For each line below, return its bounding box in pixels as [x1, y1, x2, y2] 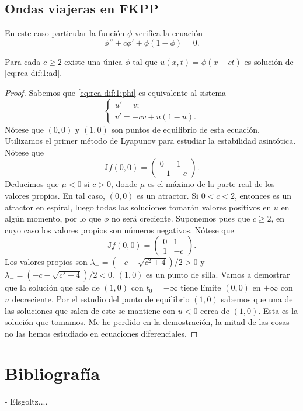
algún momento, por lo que [5, 212, 102, 225]
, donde [111, 178, 138, 190]
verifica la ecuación [135, 27, 203, 39]
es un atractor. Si [137, 189, 198, 201]
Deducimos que [5, 178, 59, 190]
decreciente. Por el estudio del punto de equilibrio [12, 292, 190, 305]
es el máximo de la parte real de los [147, 178, 275, 190]
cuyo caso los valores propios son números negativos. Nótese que [5, 223, 234, 236]
